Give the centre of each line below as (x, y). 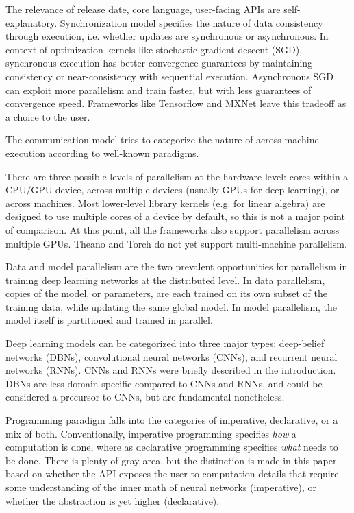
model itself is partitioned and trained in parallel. (109, 320)
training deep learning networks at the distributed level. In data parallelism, (165, 279)
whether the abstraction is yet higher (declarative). (113, 500)
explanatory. (31, 22)
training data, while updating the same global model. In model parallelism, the (172, 306)
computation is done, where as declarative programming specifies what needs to (172, 447)
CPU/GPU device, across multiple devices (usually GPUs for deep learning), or (173, 190)
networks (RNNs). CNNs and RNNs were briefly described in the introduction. (171, 370)
